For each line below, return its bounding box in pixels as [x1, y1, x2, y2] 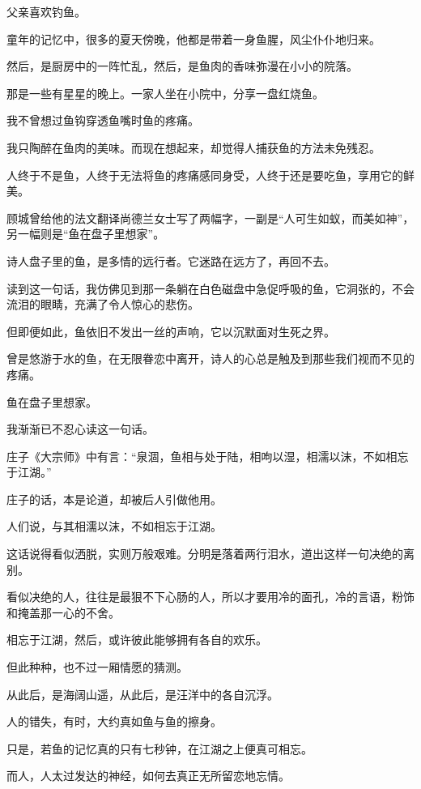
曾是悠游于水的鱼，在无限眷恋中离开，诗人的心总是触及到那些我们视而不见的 [6, 350, 415, 367]
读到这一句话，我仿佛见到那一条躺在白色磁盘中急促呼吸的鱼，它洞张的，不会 [6, 279, 415, 296]
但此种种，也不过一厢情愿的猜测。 [6, 659, 188, 676]
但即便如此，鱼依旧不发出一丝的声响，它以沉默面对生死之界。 [6, 322, 335, 339]
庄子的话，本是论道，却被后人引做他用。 [6, 490, 222, 507]
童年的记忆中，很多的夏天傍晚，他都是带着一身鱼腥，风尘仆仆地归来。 [6, 30, 381, 47]
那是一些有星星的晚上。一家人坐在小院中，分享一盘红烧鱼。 [6, 84, 324, 101]
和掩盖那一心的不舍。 [6, 603, 120, 621]
